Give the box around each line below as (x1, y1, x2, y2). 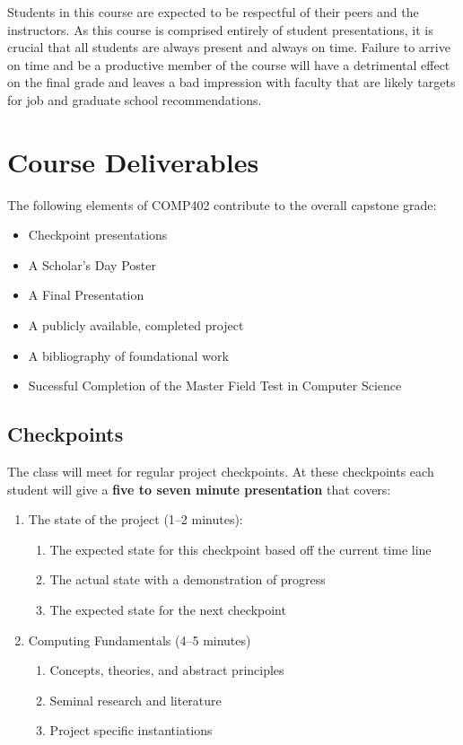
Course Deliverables (7, 143, 259, 180)
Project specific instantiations (49, 721, 213, 740)
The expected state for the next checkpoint (49, 600, 286, 619)
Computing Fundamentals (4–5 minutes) (28, 630, 251, 649)
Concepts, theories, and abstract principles (49, 661, 284, 679)
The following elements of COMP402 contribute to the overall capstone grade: (7, 195, 437, 214)
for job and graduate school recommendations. (7, 90, 262, 109)
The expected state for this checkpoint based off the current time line (49, 539, 432, 558)
